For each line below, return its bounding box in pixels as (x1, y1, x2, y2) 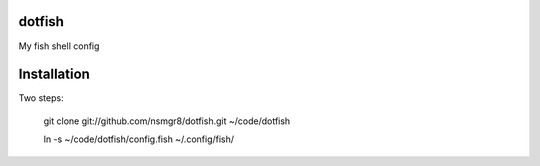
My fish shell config (18, 40, 100, 52)
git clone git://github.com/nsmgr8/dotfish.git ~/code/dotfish (43, 115, 291, 127)
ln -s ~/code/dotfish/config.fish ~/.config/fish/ (43, 133, 235, 145)
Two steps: (18, 92, 64, 104)
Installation (18, 66, 90, 83)
